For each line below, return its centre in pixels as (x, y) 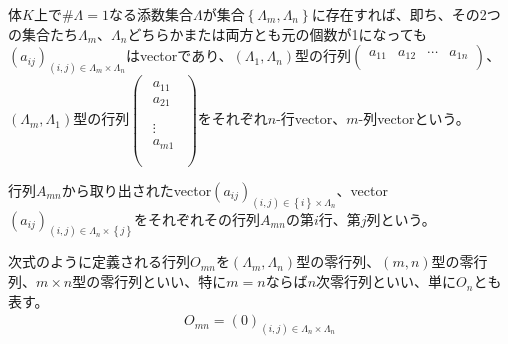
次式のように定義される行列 (99, 261)
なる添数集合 (150, 14)
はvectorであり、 (179, 55)
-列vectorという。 (414, 118)
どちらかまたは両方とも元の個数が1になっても (277, 33)
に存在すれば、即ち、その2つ (406, 14)
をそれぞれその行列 (197, 218)
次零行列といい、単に (386, 281)
